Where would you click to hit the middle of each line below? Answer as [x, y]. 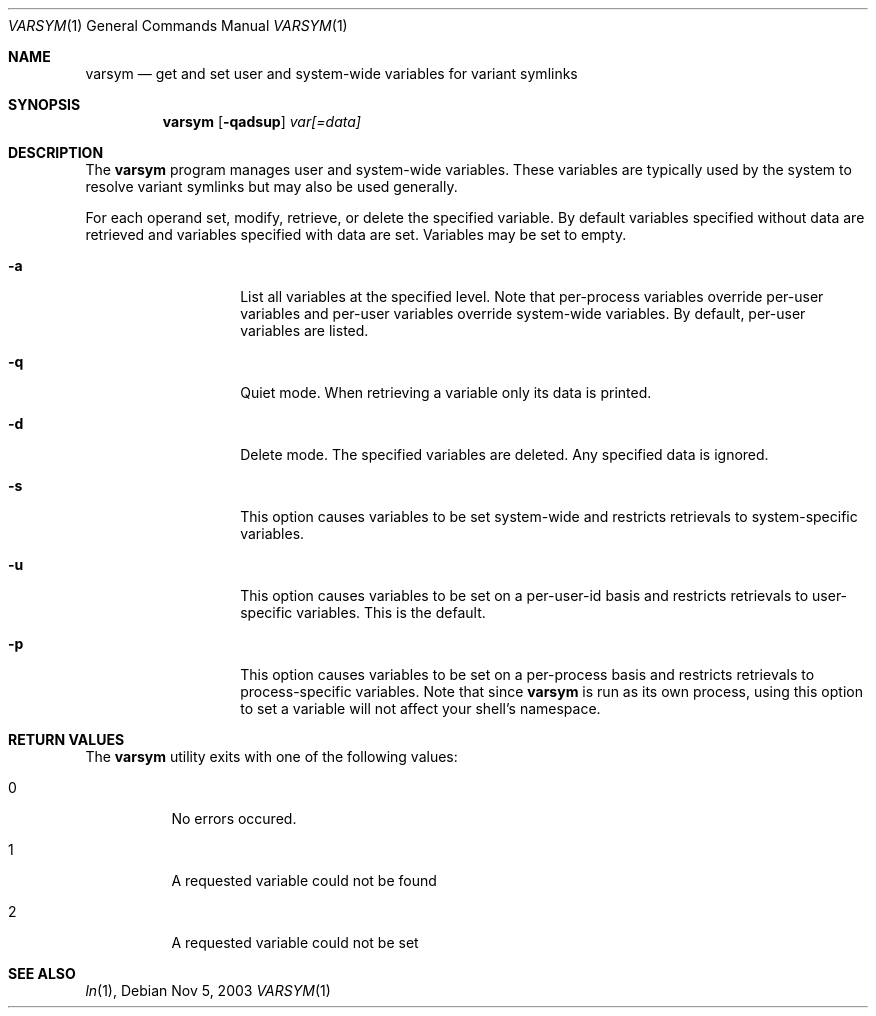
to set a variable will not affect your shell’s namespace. [420, 708]
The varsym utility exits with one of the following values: [271, 756]
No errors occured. [234, 818]
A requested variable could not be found [304, 880]
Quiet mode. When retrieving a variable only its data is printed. [446, 392]
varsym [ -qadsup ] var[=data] [261, 121]
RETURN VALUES [66, 739]
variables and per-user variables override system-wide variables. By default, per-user [523, 313]
